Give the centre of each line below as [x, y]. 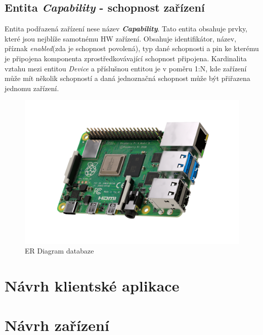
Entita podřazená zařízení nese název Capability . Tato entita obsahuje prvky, [126, 29]
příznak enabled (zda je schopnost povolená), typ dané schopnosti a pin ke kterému [132, 48]
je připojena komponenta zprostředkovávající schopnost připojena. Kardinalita [126, 58]
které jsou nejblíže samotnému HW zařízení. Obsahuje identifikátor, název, [121, 38]
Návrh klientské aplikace [92, 285]
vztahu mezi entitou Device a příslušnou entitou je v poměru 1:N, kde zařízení [126, 68]
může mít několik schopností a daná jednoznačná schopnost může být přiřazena [127, 78]
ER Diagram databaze [59, 251]
